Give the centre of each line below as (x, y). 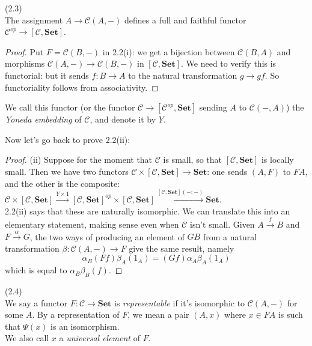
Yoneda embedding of (43, 119)
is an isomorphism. (85, 326)
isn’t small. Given (222, 224)
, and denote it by (123, 119)
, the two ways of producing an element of (107, 236)
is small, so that (192, 159)
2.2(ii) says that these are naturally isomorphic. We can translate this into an (148, 211)
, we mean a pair (158, 314)
